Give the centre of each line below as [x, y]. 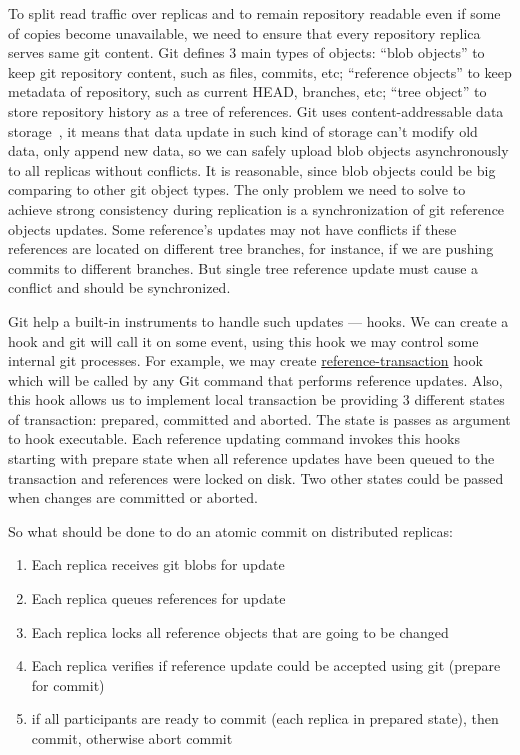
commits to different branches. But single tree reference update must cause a [243, 267]
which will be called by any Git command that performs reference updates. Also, [255, 379]
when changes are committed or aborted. [133, 497]
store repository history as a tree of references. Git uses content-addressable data [256, 110]
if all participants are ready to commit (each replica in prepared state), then [265, 718]
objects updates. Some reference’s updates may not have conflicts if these [232, 228]
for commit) [68, 684]
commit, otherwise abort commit [132, 738]
